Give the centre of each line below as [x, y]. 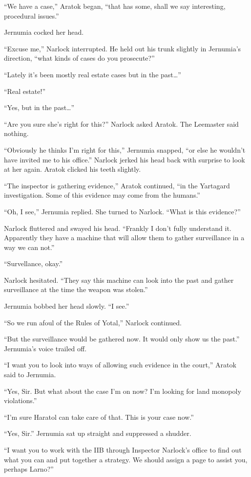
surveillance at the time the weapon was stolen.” [76, 289]
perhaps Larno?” [29, 469]
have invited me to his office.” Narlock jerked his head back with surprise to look [125, 159]
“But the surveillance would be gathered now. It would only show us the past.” [122, 339]
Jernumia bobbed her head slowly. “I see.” [67, 306]
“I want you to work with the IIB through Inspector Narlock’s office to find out [123, 450]
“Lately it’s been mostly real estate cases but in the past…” [93, 74]
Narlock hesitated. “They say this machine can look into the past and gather [119, 280]
